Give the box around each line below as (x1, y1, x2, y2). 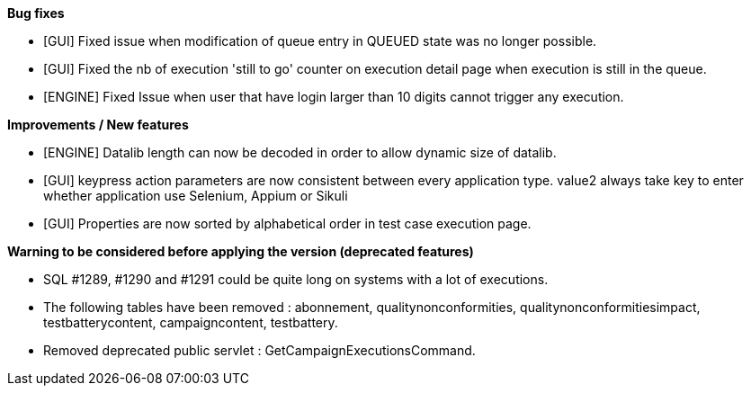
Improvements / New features (7, 117, 189, 132)
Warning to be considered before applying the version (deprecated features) (7, 244, 474, 259)
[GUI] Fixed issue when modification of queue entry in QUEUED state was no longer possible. (43, 33, 597, 49)
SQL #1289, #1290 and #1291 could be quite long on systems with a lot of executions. (43, 272, 549, 287)
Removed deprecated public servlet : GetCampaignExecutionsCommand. (43, 343, 476, 358)
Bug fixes (7, 5, 65, 21)
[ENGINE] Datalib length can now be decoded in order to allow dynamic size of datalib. (43, 145, 557, 160)
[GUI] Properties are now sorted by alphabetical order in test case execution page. (43, 216, 532, 231)
